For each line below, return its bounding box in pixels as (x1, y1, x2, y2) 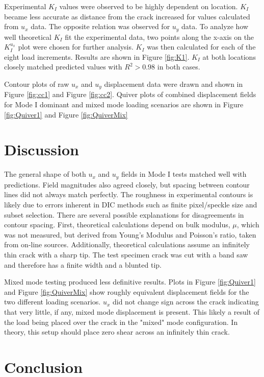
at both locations (202, 51, 256, 62)
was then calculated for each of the (147, 41, 256, 52)
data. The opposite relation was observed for (31, 21, 170, 32)
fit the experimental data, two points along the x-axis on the (65, 31, 254, 42)
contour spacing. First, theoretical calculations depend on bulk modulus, (4, 219, 230, 230)
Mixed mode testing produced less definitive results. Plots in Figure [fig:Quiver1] (4, 276, 256, 287)
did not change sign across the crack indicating (112, 296, 259, 307)
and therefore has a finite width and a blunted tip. (4, 259, 162, 270)
